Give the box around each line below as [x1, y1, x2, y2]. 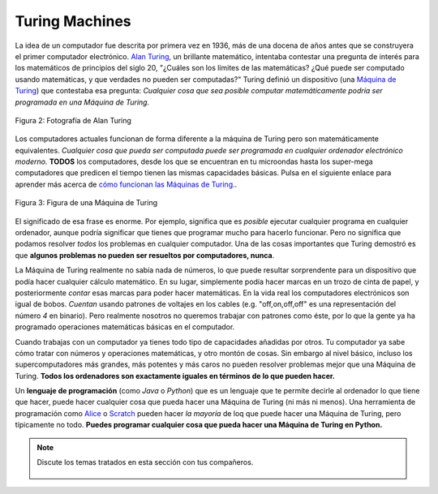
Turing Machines [15, 12, 131, 30]
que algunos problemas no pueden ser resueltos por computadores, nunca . [15, 250, 275, 260]
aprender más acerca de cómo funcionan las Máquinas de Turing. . [15, 179, 238, 189]
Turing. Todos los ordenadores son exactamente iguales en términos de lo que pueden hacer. [15, 371, 336, 380]
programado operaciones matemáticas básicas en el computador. [15, 322, 235, 332]
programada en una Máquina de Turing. [15, 97, 150, 107]
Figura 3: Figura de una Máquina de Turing [15, 198, 158, 208]
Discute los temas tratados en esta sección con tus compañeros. [36, 457, 254, 467]
